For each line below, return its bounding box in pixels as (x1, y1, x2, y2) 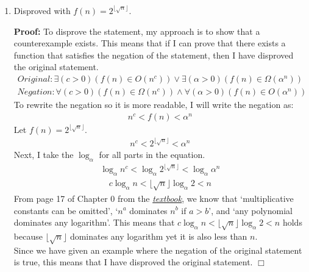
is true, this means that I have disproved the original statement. (13, 256, 253, 268)
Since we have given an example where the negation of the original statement (13, 243, 302, 256)
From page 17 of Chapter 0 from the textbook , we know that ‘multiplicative (13, 191, 294, 204)
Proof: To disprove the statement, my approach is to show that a (13, 24, 260, 37)
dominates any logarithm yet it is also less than (69, 229, 247, 242)
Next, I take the (13, 148, 74, 160)
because (13, 229, 43, 242)
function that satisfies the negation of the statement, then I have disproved (13, 48, 294, 61)
